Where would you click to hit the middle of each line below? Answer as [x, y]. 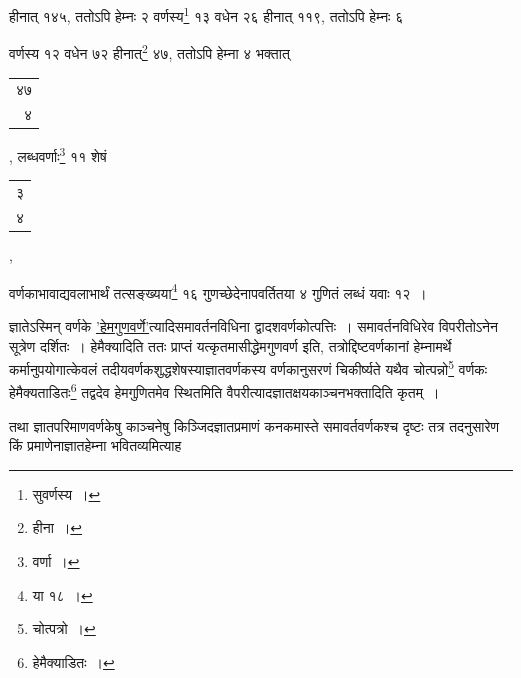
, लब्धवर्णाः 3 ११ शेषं [58, 154]
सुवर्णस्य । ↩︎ [66, 493]
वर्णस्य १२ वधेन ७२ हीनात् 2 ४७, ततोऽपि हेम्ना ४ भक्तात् [149, 51]
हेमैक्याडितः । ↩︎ [73, 661]
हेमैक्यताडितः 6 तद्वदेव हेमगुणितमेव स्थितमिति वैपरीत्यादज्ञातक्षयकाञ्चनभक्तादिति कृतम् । [224, 391]
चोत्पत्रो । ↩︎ [64, 628]
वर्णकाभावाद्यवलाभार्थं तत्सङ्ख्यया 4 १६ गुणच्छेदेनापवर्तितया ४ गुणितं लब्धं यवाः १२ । [218, 291]
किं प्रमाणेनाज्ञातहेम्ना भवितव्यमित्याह [95, 445]
